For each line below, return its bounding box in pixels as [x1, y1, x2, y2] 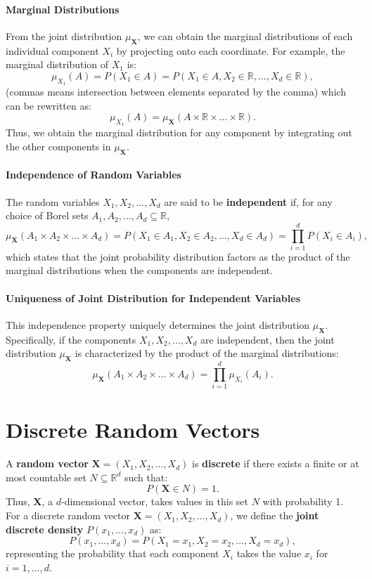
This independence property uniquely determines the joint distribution [6, 317, 310, 332]
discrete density [6, 521, 84, 536]
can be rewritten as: [6, 98, 91, 112]
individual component [6, 43, 99, 58]
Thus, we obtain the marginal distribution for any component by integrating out [6, 125, 352, 140]
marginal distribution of [6, 57, 109, 72]
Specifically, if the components [6, 332, 136, 346]
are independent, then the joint [200, 332, 335, 346]
